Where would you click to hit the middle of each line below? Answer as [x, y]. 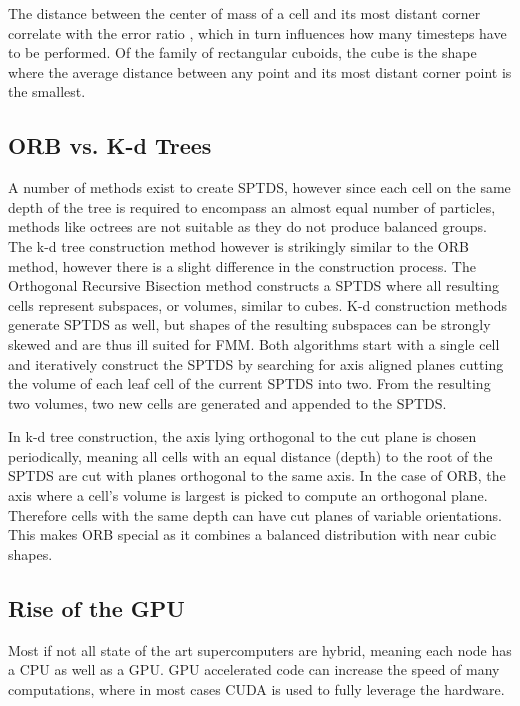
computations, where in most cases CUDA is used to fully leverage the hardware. [256, 688]
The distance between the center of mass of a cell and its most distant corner [244, 13]
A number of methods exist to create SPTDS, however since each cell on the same [259, 187]
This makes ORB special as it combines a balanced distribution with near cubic [252, 534]
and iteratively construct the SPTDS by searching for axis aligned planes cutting [256, 363]
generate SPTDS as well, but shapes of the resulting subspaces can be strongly [249, 324]
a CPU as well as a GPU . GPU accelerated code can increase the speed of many [254, 669]
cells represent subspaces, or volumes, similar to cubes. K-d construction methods [258, 304]
